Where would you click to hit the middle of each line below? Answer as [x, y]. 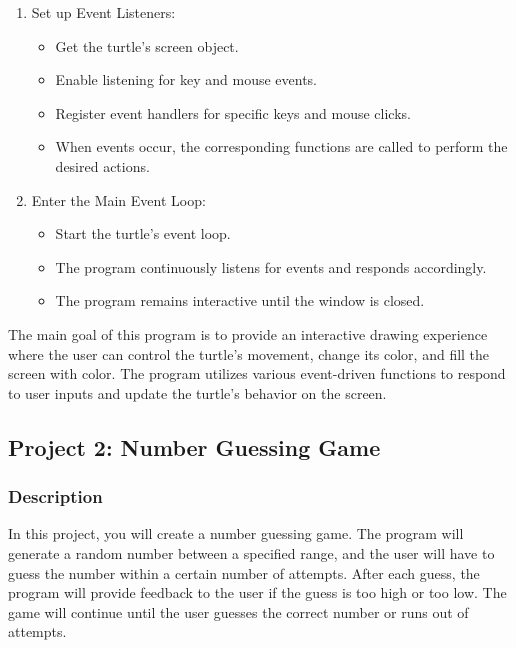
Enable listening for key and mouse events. [186, 79]
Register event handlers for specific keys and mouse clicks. [233, 112]
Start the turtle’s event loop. [143, 233]
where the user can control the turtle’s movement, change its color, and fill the [249, 353]
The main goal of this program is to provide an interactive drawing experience [248, 333]
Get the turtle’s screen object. [147, 45]
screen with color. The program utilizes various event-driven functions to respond [257, 373]
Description [55, 496]
